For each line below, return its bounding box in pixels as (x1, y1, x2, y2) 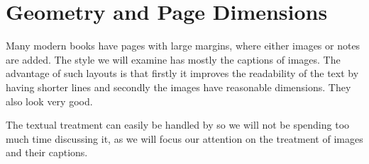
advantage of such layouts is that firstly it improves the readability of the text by (6, 66, 359, 81)
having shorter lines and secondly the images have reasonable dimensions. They (6, 79, 351, 94)
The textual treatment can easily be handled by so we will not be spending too (6, 117, 350, 132)
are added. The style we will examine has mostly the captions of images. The (6, 52, 341, 66)
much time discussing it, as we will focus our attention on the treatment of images (6, 131, 363, 146)
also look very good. (6, 93, 93, 108)
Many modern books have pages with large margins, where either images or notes (6, 38, 360, 53)
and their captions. (6, 145, 88, 160)
